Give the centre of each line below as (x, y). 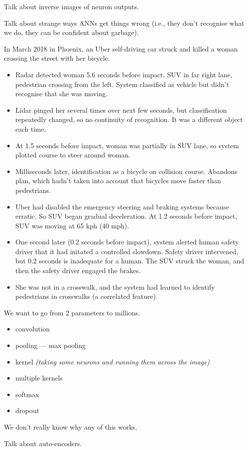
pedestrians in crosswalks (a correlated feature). (87, 296)
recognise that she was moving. (62, 94)
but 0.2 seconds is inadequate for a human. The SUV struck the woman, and (130, 261)
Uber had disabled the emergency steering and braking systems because (122, 206)
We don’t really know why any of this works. (71, 427)
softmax (27, 394)
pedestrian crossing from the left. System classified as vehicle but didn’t (122, 84)
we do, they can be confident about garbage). (71, 32)
